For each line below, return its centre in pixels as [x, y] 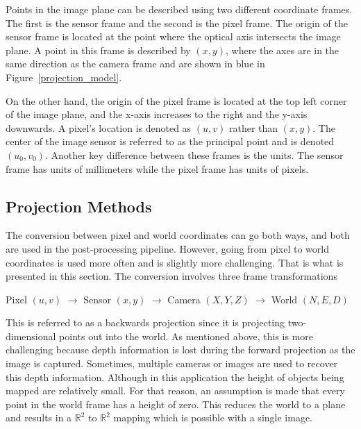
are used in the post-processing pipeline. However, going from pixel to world [168, 248]
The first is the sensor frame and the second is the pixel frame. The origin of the [177, 23]
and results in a [39, 418]
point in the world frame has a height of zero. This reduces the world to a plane [176, 404]
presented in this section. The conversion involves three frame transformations [171, 276]
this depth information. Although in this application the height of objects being [175, 377]
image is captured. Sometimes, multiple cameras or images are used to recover [172, 363]
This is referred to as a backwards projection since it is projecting [145, 322]
